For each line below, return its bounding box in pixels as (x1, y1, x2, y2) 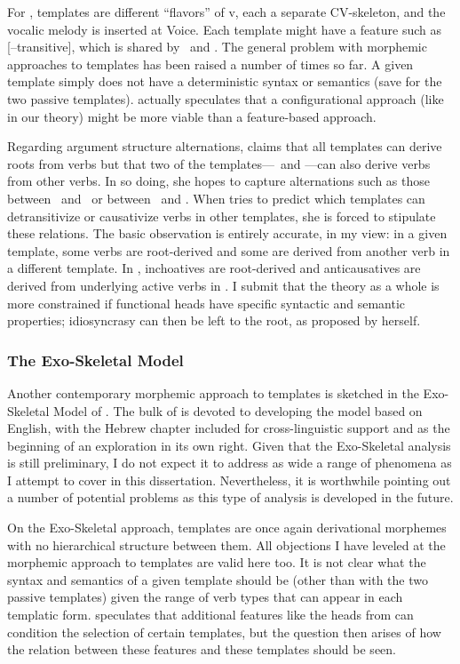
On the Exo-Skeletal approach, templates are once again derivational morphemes (7, 518, 447, 537)
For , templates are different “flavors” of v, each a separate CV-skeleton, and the (7, 3, 446, 20)
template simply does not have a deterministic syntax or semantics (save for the (7, 72, 442, 91)
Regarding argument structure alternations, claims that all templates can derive (7, 137, 442, 156)
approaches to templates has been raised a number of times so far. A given (7, 54, 414, 73)
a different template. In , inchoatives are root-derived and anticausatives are (7, 259, 421, 277)
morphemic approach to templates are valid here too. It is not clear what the (7, 553, 426, 572)
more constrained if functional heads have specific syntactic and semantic (7, 293, 406, 312)
